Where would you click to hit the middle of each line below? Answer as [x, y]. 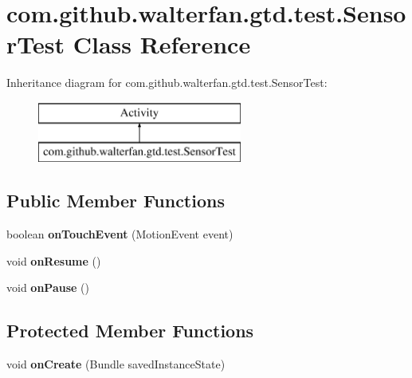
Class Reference [162, 44]
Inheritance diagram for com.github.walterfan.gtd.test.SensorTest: [167, 83]
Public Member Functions [116, 201]
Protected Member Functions [130, 331]
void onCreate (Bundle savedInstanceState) [116, 364]
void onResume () [54, 260]
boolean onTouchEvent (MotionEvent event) [120, 234]
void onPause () [48, 287]
